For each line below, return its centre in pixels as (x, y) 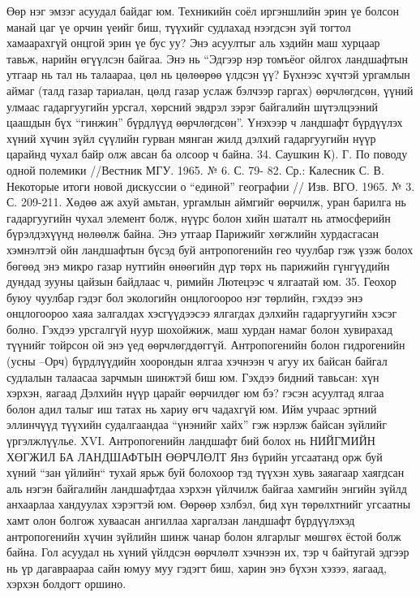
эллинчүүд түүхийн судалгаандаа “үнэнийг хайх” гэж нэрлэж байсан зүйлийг (197, 424)
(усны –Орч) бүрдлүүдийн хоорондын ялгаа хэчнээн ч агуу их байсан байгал (197, 361)
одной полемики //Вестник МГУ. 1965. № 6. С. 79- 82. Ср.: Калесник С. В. (195, 169)
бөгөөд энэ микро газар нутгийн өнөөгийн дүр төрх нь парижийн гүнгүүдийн (198, 265)
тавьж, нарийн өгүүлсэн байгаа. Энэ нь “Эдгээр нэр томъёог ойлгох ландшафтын (208, 58)
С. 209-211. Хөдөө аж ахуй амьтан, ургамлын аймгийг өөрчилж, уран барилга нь (206, 202)
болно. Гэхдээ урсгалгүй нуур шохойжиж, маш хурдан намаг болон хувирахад (200, 329)
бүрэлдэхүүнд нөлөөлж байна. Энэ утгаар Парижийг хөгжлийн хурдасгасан (193, 234)
